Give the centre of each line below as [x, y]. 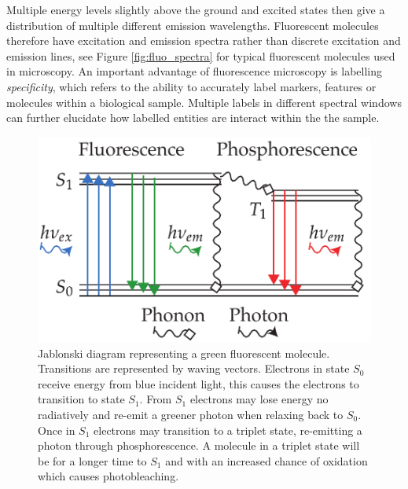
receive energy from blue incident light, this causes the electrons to [198, 383]
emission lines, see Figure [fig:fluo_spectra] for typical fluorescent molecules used [201, 55]
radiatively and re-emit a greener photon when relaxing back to [191, 414]
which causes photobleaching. [108, 476]
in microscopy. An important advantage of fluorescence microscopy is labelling [195, 71]
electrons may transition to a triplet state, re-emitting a [228, 430]
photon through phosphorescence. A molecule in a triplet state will [199, 445]
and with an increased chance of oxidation [266, 460]
